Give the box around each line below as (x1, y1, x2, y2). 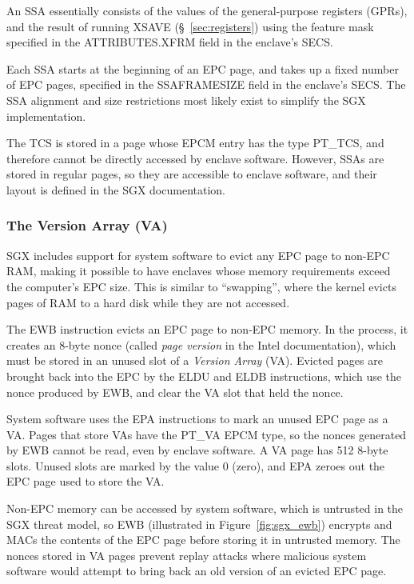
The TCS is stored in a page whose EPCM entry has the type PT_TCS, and (6, 134, 384, 151)
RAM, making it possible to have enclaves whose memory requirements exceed (6, 262, 391, 279)
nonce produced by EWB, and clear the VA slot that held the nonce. (6, 383, 344, 400)
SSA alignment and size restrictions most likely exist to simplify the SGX (6, 91, 366, 108)
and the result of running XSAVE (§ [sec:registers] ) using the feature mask (6, 18, 374, 34)
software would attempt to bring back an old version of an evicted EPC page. (6, 562, 387, 579)
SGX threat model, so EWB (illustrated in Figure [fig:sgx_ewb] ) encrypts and (6, 515, 392, 532)
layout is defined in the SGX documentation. (6, 181, 225, 198)
